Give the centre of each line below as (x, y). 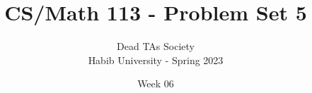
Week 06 (156, 83)
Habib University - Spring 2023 (156, 60)
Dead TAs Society (156, 46)
